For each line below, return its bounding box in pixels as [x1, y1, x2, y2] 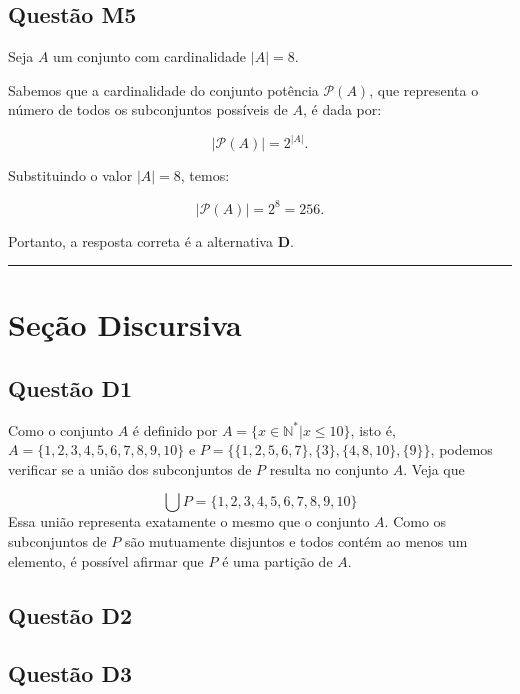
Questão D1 [8, 372, 133, 403]
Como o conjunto [8, 419, 113, 440]
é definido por [132, 419, 218, 440]
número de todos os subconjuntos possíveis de [8, 99, 288, 120]
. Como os [384, 511, 447, 532]
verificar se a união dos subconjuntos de [8, 458, 252, 479]
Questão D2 [8, 599, 133, 630]
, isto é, [350, 419, 396, 440]
